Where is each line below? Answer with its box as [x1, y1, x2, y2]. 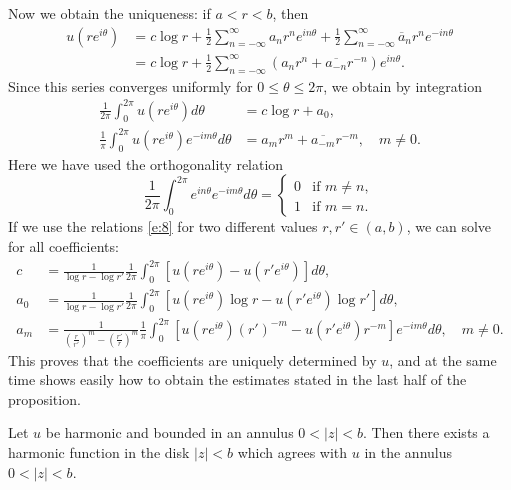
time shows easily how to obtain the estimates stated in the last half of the [8, 369, 467, 390]
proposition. [8, 388, 81, 409]
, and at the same [389, 349, 497, 370]
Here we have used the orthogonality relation [8, 153, 284, 174]
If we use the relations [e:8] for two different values [8, 216, 318, 237]
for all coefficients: [8, 235, 119, 256]
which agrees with [237, 442, 348, 462]
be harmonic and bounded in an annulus [45, 422, 294, 443]
